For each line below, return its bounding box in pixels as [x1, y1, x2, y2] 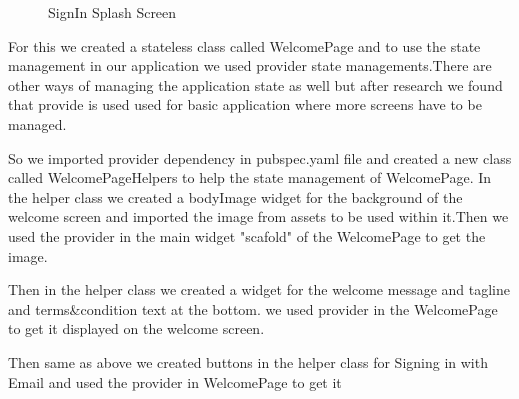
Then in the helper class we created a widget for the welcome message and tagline [8, 279, 510, 300]
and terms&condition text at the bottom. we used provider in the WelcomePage [8, 298, 498, 319]
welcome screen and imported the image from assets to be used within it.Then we [8, 206, 509, 227]
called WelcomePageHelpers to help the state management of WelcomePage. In [8, 167, 492, 188]
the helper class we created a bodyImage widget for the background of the [8, 186, 463, 207]
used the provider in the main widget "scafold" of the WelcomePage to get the [8, 225, 486, 246]
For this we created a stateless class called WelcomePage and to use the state [8, 35, 481, 56]
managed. [8, 113, 67, 134]
